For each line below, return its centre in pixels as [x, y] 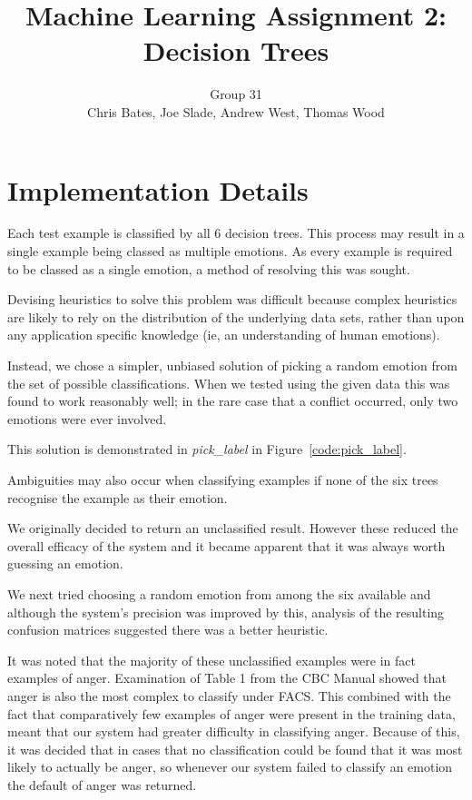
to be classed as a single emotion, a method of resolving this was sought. [209, 268]
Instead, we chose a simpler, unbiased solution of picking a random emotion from [232, 365]
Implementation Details [158, 189]
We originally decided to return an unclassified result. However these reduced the [233, 528]
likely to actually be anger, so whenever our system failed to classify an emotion [230, 767]
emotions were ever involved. [87, 418]
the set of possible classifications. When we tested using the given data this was [229, 383]
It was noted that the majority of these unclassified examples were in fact [211, 660]
